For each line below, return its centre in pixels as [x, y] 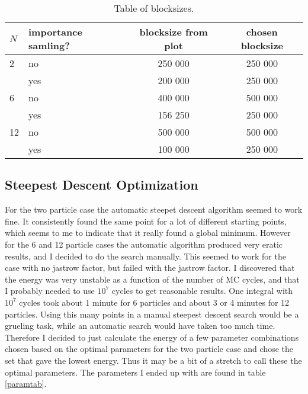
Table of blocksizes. [154, 8]
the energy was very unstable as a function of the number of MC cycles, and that [152, 279]
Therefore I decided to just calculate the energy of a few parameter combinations [152, 337]
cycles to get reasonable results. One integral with [202, 291]
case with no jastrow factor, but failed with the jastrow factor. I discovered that [150, 268]
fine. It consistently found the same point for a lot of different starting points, [146, 221]
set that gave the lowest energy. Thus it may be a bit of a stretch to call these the [153, 360]
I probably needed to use [50, 291]
